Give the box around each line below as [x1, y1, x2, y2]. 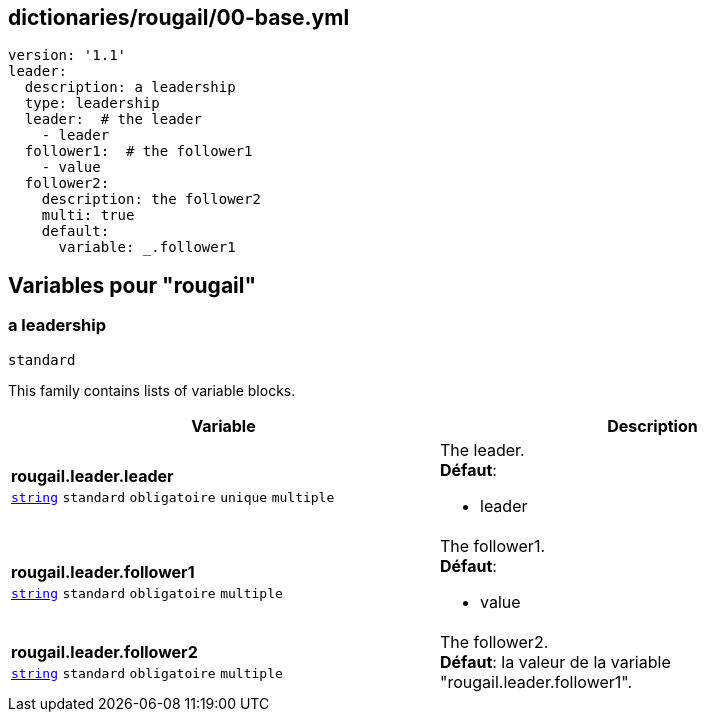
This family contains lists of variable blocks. [8, 381, 296, 399]
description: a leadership [24, 79, 236, 96]
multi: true [41, 207, 135, 224]
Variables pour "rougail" [8, 272, 257, 298]
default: [41, 223, 110, 240]
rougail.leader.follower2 [11, 641, 198, 662]
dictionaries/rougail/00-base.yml [8, 5, 350, 30]
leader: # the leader [24, 111, 202, 128]
